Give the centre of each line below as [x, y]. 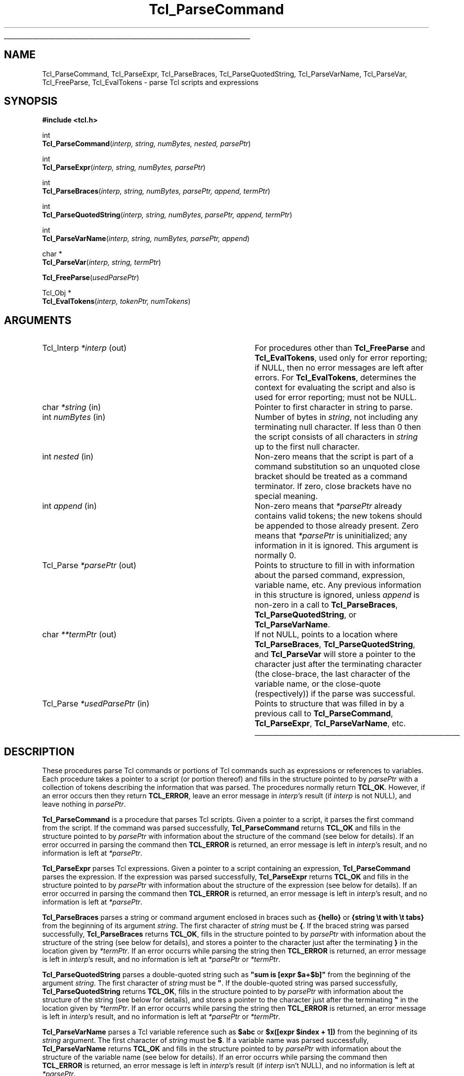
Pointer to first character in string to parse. [334, 407]
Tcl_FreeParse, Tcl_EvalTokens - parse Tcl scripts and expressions [150, 82]
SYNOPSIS [31, 101]
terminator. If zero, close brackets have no [333, 486]
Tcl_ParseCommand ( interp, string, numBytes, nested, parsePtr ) [147, 144]
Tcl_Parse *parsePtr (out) [89, 565]
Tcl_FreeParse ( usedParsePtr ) [91, 278]
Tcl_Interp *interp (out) [84, 348]
